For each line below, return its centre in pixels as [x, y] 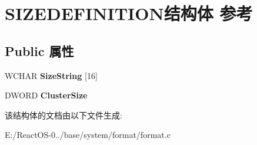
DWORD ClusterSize [46, 95]
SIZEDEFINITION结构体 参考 [129, 13]
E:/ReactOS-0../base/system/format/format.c [88, 135]
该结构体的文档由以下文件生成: [64, 115]
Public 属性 [39, 50]
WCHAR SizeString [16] [51, 75]
